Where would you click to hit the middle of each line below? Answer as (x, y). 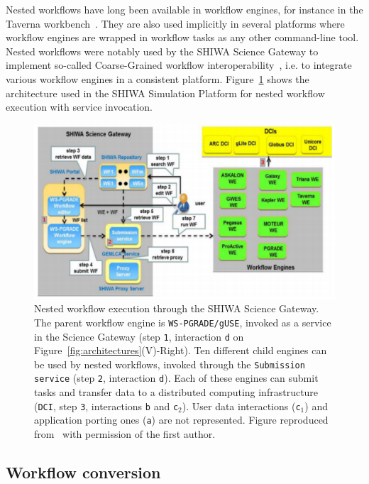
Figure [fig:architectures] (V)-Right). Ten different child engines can (181, 350)
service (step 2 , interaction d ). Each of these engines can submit (176, 378)
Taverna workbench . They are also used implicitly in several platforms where (175, 23)
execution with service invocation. (79, 107)
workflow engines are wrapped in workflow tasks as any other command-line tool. (182, 37)
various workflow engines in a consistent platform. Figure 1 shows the (158, 78)
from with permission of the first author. (125, 434)
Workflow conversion (83, 472)
